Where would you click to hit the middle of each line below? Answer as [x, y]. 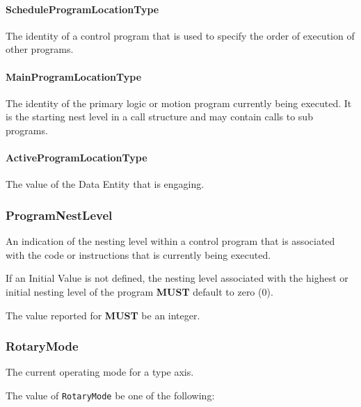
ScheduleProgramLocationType [82, 9]
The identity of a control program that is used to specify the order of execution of [180, 35]
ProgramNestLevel [59, 215]
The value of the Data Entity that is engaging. [105, 184]
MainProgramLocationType [74, 76]
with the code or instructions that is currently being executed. [138, 254]
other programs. [40, 49]
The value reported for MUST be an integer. [103, 315]
